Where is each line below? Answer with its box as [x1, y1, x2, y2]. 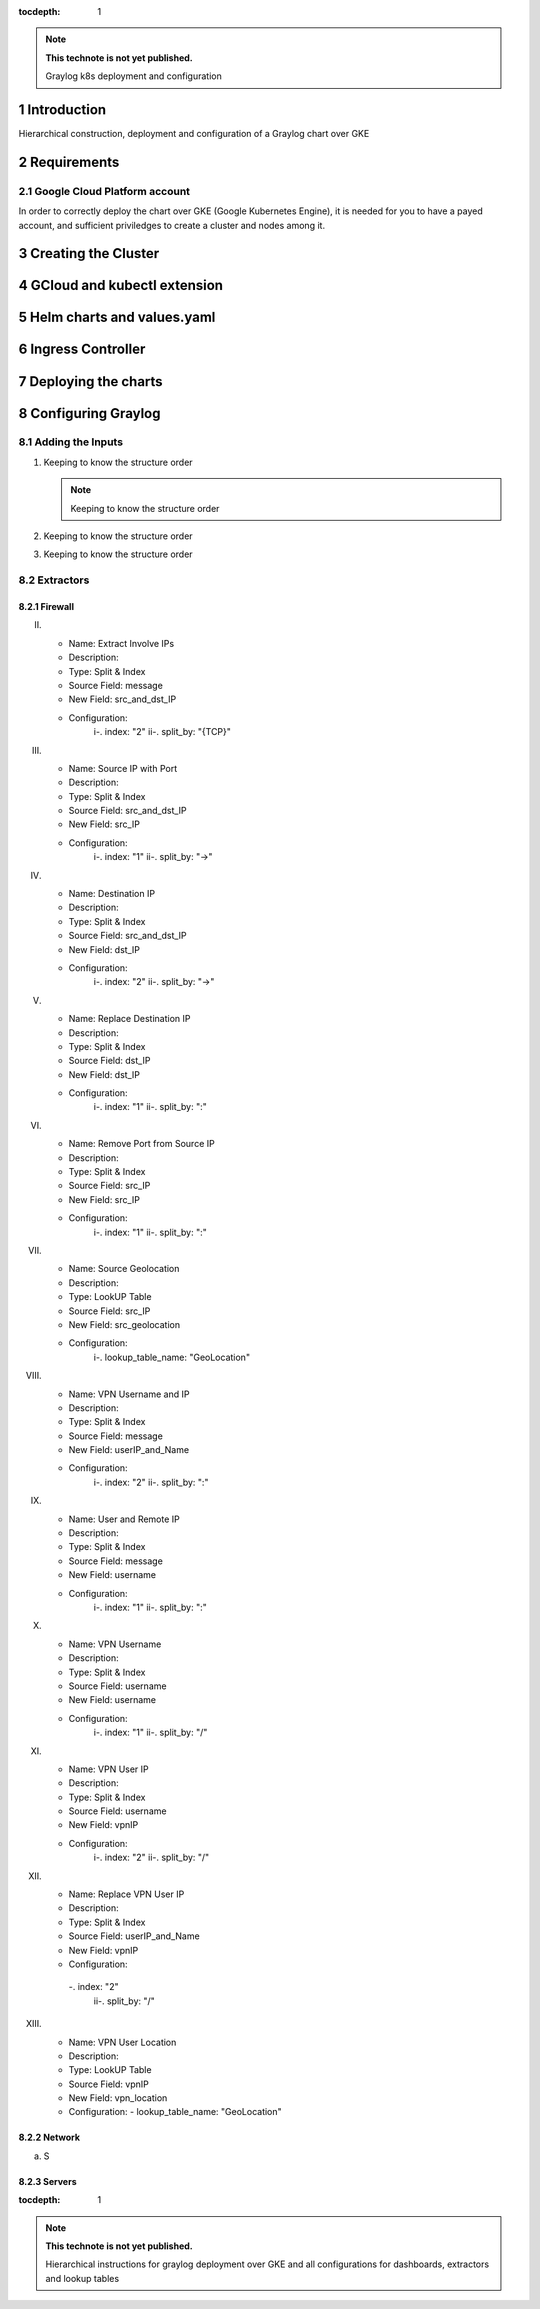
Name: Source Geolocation [68, 1263, 180, 1275]
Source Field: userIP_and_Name [68, 1930, 200, 1942]
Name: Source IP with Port [68, 762, 178, 774]
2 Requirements [18, 153, 120, 170]
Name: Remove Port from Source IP [68, 1138, 215, 1150]
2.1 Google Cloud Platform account [18, 184, 190, 198]
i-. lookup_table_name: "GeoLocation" [93, 1351, 250, 1363]
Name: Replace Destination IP [68, 1013, 191, 1025]
